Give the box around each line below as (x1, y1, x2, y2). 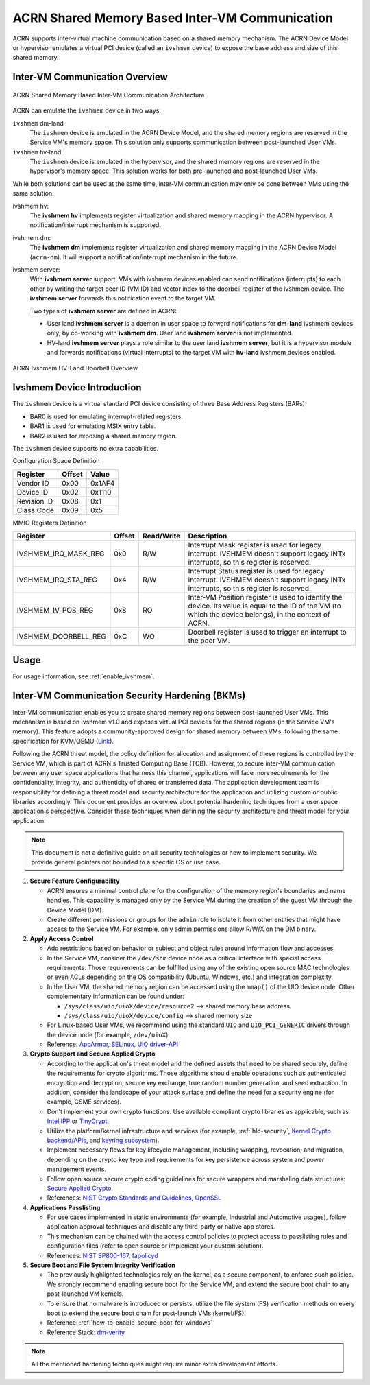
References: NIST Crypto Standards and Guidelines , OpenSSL (47, 1194, 222, 1202)
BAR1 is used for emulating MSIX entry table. (29, 422, 156, 430)
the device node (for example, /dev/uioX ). (47, 1030, 171, 1039)
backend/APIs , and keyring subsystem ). (47, 1136, 160, 1144)
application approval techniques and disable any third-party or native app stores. (47, 1222, 275, 1231)
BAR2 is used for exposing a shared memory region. (29, 431, 177, 440)
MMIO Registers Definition (12, 519, 87, 527)
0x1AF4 (90, 478, 115, 488)
